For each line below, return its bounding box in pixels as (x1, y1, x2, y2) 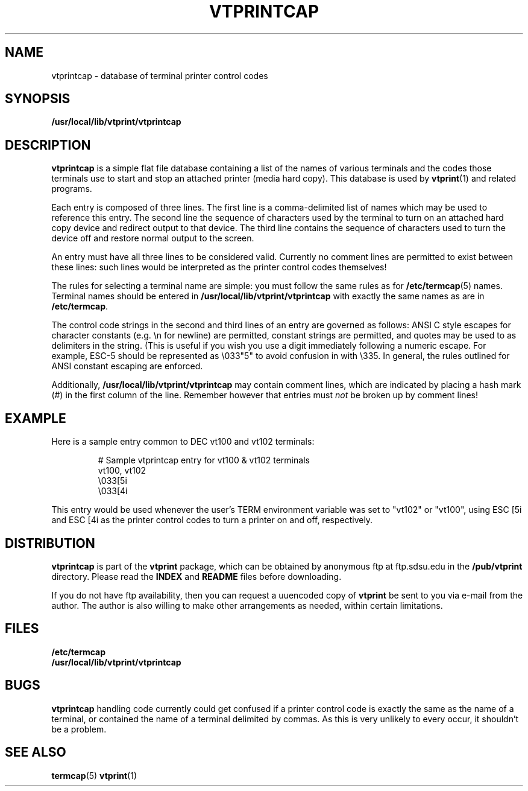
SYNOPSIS (5, 91, 71, 107)
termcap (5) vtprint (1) (51, 770, 137, 781)
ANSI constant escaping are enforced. (51, 361, 203, 372)
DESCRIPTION (5, 137, 91, 153)
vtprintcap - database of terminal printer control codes (51, 70, 268, 81)
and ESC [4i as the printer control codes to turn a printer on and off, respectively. (51, 515, 373, 526)
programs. (51, 183, 92, 194)
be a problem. (51, 723, 107, 734)
